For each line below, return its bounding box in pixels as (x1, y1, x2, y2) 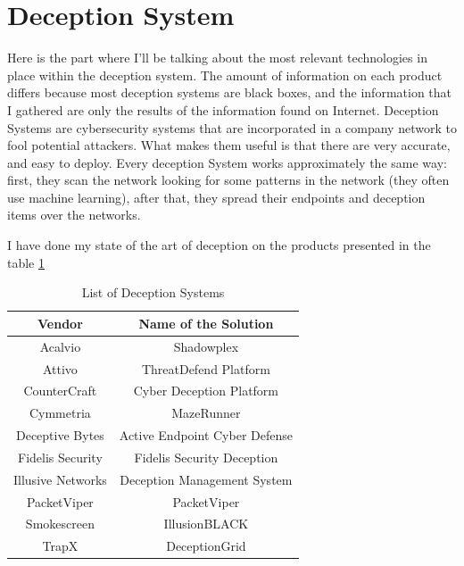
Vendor (37, 313, 83, 332)
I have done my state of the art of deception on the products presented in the (7, 236, 431, 254)
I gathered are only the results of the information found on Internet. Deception (7, 100, 439, 119)
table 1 (7, 253, 45, 271)
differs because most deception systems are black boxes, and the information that (7, 83, 452, 102)
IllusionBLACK (163, 514, 249, 533)
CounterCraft (23, 381, 97, 400)
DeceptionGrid (166, 537, 246, 555)
